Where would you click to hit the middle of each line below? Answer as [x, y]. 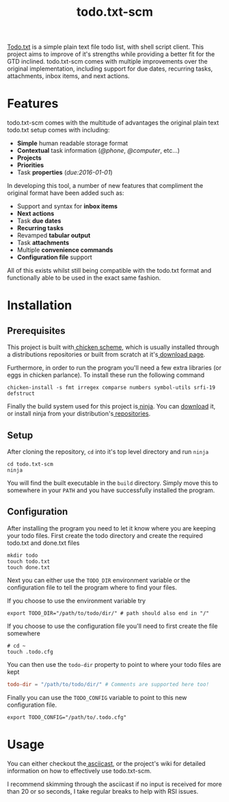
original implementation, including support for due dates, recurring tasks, [110, 69]
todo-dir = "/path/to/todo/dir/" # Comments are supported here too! [108, 684]
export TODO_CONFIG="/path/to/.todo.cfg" [67, 717]
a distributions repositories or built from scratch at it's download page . [106, 354]
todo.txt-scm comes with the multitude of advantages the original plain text [113, 123]
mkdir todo [23, 555]
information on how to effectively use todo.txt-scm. [79, 770]
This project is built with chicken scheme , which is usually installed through [113, 348]
